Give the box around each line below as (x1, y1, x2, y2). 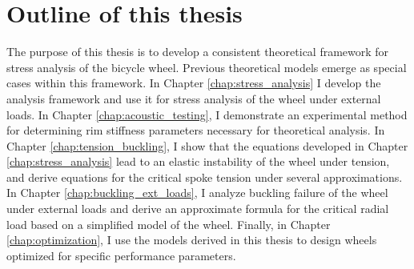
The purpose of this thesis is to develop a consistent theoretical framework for (6, 43, 389, 60)
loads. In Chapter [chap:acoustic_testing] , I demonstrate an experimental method (6, 106, 408, 122)
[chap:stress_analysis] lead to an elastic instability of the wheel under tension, (6, 153, 390, 170)
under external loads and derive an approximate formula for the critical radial (6, 200, 389, 217)
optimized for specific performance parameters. (6, 247, 236, 263)
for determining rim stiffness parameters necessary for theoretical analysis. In (6, 122, 385, 139)
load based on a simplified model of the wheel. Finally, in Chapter (6, 215, 331, 232)
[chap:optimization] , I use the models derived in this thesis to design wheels (6, 231, 377, 248)
